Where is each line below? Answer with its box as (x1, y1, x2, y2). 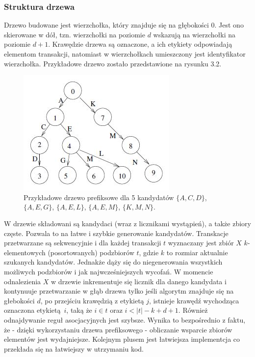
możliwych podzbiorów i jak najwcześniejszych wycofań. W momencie (4, 266, 213, 276)
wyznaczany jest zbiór (168, 238, 234, 248)
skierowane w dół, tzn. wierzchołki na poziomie (4, 29, 145, 39)
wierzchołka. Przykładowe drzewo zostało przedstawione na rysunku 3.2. (4, 58, 222, 68)
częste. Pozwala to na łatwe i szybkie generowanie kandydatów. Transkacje (4, 228, 229, 238)
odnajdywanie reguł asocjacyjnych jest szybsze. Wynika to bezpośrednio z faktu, (4, 314, 246, 325)
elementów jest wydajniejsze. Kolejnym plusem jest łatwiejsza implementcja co (4, 334, 240, 344)
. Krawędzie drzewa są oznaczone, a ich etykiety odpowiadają (48, 39, 232, 49)
